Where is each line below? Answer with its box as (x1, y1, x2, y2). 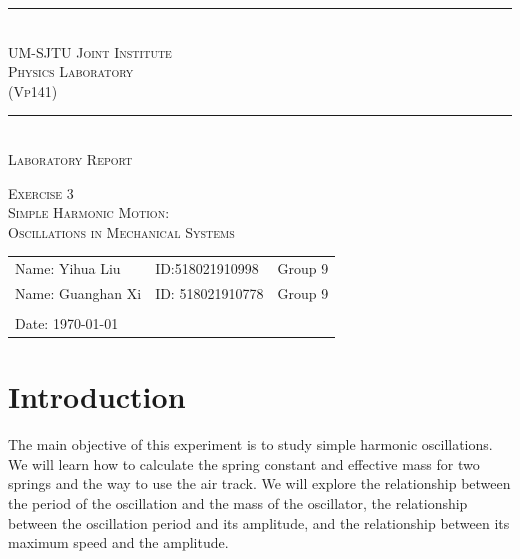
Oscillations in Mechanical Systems (8, 221, 235, 242)
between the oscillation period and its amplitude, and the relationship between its (8, 512, 510, 533)
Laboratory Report (8, 148, 133, 169)
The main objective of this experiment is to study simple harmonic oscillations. (8, 434, 493, 455)
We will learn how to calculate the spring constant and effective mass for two (8, 453, 480, 474)
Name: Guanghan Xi (15, 282, 142, 303)
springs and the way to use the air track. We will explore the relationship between (8, 473, 511, 494)
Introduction (8, 376, 186, 417)
